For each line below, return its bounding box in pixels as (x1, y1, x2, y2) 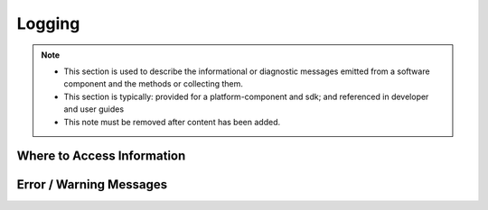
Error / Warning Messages (16, 177, 167, 193)
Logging (16, 14, 80, 33)
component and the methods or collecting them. (63, 78, 244, 89)
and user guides (63, 104, 125, 114)
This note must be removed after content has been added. (63, 116, 280, 127)
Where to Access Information (16, 149, 186, 164)
